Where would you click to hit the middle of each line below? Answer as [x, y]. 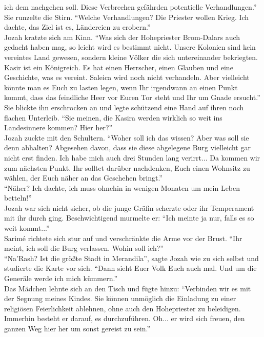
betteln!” [18, 198]
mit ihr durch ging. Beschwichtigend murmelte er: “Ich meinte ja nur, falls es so [129, 218]
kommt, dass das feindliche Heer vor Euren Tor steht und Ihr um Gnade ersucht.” [132, 97]
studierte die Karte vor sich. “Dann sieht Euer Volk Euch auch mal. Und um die [130, 268]
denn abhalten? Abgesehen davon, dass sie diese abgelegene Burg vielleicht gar [127, 147]
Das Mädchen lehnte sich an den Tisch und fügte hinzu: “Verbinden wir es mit [128, 288]
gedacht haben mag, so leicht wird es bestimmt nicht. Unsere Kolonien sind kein [130, 47]
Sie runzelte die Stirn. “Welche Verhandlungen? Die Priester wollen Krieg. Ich [127, 17]
